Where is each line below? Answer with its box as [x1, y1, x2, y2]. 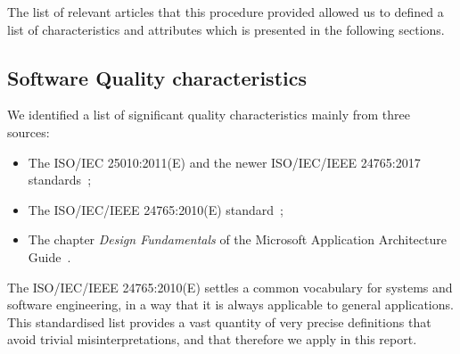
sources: [7, 122, 50, 141]
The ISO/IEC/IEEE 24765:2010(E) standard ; [28, 200, 283, 218]
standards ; [28, 170, 92, 189]
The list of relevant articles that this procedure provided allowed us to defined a [7, 3, 444, 21]
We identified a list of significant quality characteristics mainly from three [7, 105, 410, 124]
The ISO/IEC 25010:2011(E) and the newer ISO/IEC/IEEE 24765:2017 [28, 152, 421, 171]
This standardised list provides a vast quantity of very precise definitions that [7, 312, 431, 331]
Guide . [28, 247, 71, 266]
